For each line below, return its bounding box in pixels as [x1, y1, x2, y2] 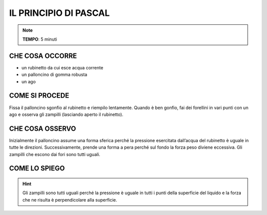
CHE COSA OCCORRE [9, 52, 77, 60]
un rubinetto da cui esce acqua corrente [21, 64, 103, 70]
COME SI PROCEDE [9, 92, 69, 100]
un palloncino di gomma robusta [21, 72, 88, 78]
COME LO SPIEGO [9, 164, 65, 173]
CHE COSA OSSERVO [9, 124, 76, 133]
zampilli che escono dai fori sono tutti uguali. [9, 151, 101, 157]
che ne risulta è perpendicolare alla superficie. [22, 197, 117, 203]
